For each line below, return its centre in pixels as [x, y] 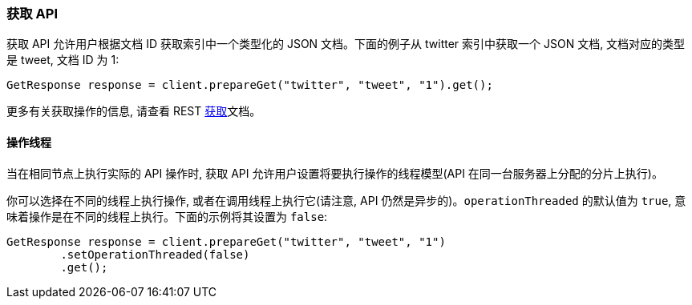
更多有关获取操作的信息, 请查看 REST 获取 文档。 [134, 111]
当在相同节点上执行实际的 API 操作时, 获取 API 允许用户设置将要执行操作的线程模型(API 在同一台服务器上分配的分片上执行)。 [335, 173]
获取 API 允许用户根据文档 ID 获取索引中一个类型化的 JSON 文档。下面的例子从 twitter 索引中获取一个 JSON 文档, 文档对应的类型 [346, 44]
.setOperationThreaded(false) [155, 254]
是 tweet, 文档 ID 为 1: [63, 60]
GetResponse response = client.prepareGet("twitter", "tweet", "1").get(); [250, 85]
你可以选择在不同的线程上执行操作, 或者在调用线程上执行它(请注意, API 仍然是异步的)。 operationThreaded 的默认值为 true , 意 [346, 200]
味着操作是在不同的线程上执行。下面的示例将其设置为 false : [167, 216]
